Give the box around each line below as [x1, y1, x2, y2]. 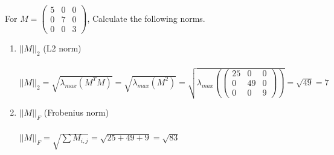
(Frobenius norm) [43, 106, 109, 119]
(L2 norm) [43, 42, 82, 54]
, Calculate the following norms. [87, 12, 205, 24]
